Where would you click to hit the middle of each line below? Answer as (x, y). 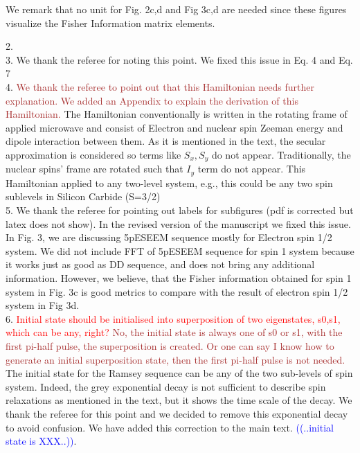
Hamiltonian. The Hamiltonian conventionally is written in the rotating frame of (177, 114)
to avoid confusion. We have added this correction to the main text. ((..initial (170, 427)
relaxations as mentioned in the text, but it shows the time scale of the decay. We (179, 400)
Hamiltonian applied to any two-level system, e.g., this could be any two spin (169, 183)
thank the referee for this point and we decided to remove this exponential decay (177, 413)
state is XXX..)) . (41, 441)
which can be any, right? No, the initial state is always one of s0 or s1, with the (174, 332)
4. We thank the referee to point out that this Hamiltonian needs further (160, 86)
